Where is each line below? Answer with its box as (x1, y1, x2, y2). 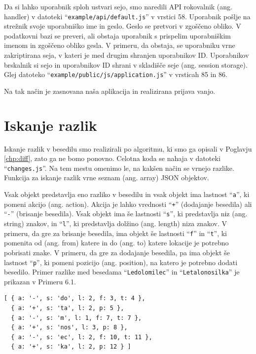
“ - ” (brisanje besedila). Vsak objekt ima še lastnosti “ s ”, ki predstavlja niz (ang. (4, 208, 248, 219)
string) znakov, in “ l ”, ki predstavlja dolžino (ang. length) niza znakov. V (4, 218, 227, 228)
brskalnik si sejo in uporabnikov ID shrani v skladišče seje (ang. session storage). (4, 59, 248, 70)
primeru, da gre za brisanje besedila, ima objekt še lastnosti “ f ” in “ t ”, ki (4, 228, 227, 238)
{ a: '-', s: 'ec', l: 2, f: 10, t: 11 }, (11, 333, 152, 341)
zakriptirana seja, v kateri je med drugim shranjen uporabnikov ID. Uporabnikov (4, 50, 249, 60)
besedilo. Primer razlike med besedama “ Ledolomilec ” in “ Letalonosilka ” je (4, 267, 240, 277)
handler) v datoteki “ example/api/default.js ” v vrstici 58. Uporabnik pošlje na (4, 11, 251, 21)
